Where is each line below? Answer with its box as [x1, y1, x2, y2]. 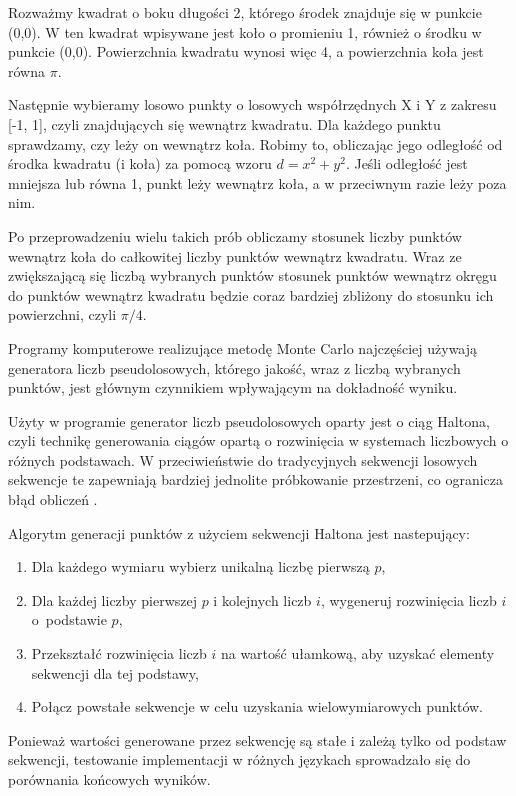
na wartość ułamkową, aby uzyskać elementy [220, 643, 495, 664]
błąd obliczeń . [8, 489, 98, 510]
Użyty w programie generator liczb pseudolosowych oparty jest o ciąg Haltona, [8, 410, 490, 431]
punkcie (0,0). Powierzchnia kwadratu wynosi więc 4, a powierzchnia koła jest [8, 41, 484, 62]
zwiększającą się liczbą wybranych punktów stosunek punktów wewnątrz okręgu [8, 265, 497, 286]
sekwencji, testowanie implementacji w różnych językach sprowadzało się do [8, 749, 471, 770]
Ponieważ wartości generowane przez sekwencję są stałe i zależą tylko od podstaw [8, 729, 507, 750]
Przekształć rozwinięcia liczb [31, 643, 207, 664]
